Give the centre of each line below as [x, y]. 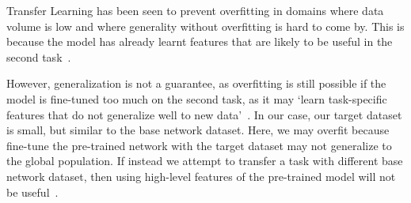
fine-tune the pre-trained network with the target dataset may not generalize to [199, 145]
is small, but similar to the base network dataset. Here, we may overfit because [198, 130]
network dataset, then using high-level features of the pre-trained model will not [201, 176]
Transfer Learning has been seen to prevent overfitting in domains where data [195, 10]
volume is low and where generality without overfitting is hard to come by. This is [205, 26]
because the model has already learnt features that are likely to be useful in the [200, 41]
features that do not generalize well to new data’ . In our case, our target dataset [204, 114]
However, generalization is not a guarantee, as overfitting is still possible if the [196, 83]
